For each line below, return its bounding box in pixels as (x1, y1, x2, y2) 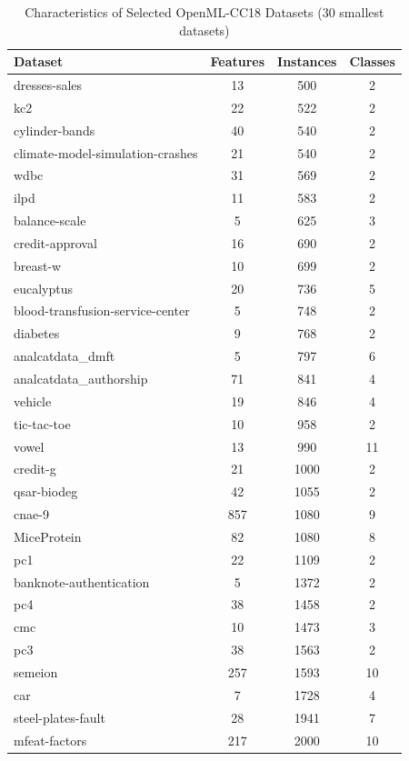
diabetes (14, 324, 60, 343)
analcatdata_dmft (14, 346, 115, 365)
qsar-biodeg (14, 482, 78, 501)
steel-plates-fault (14, 707, 105, 726)
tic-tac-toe (14, 414, 71, 433)
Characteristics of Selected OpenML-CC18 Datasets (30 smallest (25, 3, 384, 21)
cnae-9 (14, 505, 49, 524)
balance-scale (14, 211, 86, 230)
